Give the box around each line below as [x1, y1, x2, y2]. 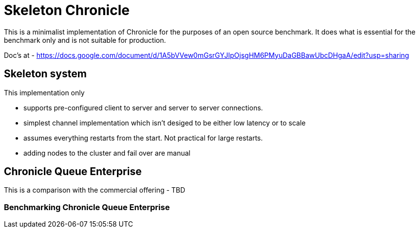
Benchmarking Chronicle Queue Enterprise [4, 202, 170, 212]
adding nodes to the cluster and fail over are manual [23, 148, 190, 157]
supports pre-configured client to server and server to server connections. [23, 103, 263, 112]
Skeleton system [4, 68, 87, 80]
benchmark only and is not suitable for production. [4, 36, 166, 44]
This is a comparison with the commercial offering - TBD [4, 186, 186, 195]
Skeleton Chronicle [4, 2, 130, 18]
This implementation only [4, 88, 85, 97]
